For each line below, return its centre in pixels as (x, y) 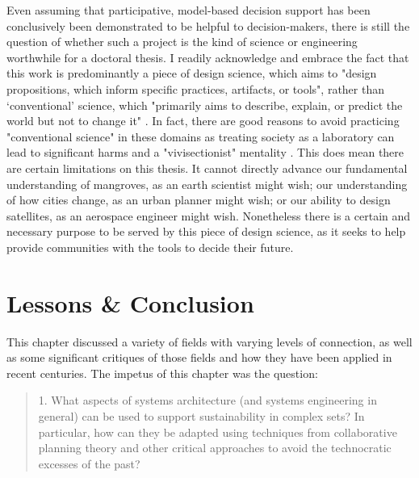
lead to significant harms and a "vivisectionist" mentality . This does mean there (205, 152)
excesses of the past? (89, 463)
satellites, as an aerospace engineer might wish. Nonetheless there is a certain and (209, 215)
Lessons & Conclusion (130, 302)
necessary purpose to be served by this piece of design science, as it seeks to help (206, 231)
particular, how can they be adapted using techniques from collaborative (218, 432)
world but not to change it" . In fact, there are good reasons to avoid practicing (203, 121)
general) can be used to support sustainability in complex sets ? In (201, 416)
